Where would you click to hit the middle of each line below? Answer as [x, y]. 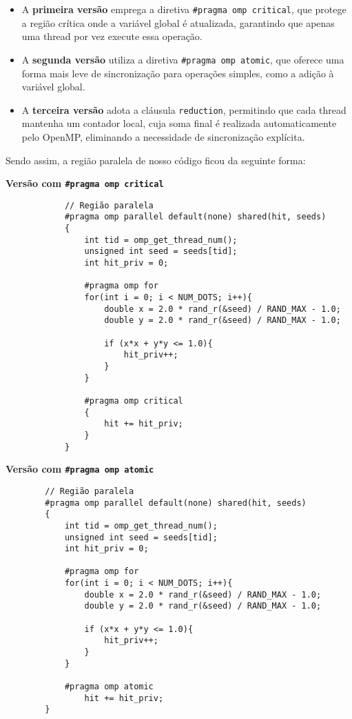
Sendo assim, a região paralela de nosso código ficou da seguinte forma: [156, 160]
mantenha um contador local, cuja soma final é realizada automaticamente [179, 123]
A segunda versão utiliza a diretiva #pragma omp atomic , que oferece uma [183, 59]
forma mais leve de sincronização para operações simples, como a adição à [178, 73]
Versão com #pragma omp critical [85, 183]
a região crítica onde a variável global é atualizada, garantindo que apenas [178, 22]
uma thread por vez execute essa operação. [112, 36]
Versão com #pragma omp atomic [80, 469]
